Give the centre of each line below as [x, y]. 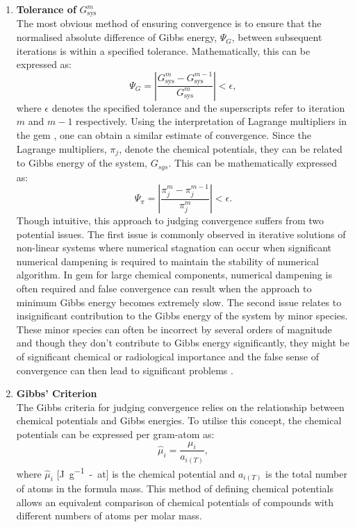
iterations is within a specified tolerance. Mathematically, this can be [163, 50]
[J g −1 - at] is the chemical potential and [146, 472]
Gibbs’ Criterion [57, 393]
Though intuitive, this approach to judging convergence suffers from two [170, 220]
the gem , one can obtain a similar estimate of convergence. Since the [164, 135]
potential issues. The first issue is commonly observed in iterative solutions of [181, 234]
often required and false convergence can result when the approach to [164, 288]
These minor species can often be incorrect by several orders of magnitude [174, 329]
